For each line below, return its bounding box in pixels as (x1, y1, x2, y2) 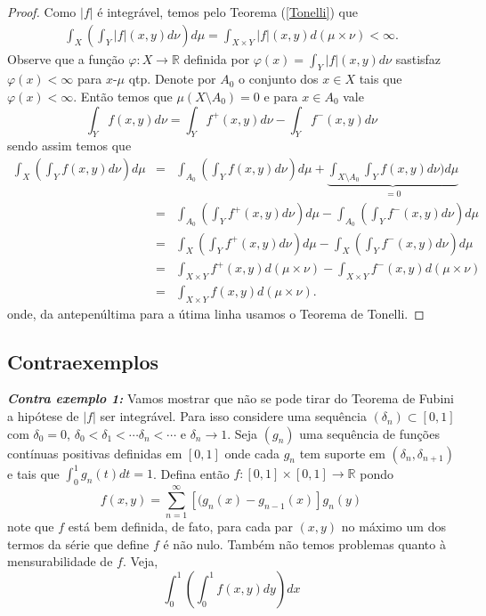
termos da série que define (7, 534, 150, 553)
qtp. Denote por (128, 69, 216, 88)
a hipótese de (7, 407, 79, 426)
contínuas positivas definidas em (7, 443, 182, 462)
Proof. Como (7, 3, 77, 20)
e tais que (7, 464, 60, 482)
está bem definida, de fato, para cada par (68, 517, 293, 536)
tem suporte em (299, 443, 385, 462)
